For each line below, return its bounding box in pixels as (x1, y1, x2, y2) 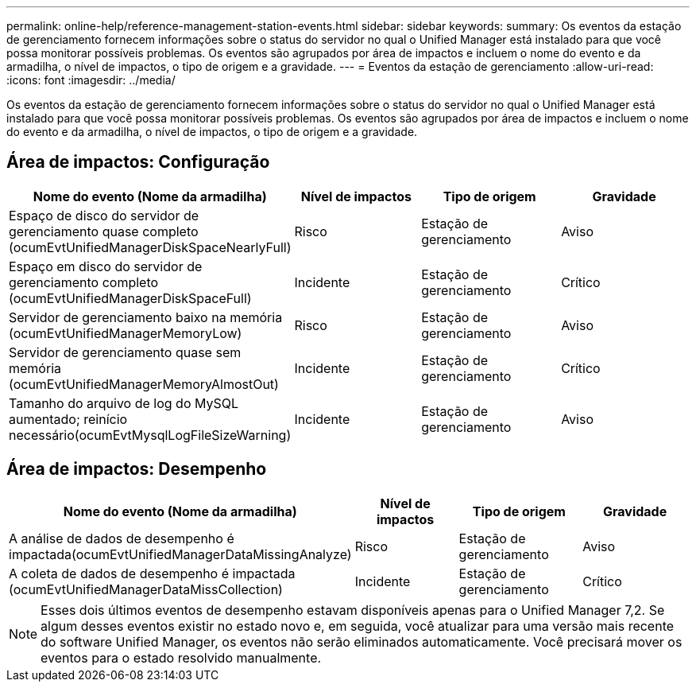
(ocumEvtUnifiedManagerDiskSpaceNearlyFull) (9, 239, 292, 255)
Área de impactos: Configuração (6, 152, 270, 173)
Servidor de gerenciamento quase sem (9, 344, 242, 360)
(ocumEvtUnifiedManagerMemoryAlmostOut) (9, 375, 279, 392)
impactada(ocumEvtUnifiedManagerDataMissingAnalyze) (9, 546, 352, 562)
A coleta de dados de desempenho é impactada (9, 565, 296, 581)
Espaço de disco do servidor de (9, 207, 199, 224)
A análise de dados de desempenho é (9, 530, 234, 546)
